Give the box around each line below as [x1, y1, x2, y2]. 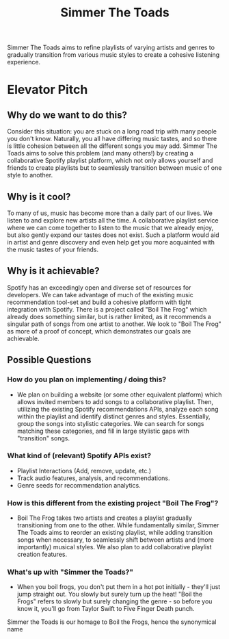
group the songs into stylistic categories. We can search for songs [16, 419, 204, 427]
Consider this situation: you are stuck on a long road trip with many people [7, 127, 217, 136]
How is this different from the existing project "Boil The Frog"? [7, 498, 219, 508]
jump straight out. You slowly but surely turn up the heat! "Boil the [16, 590, 203, 599]
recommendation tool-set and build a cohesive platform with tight [7, 298, 191, 306]
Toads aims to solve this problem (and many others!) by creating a [7, 149, 193, 158]
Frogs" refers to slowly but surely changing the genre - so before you [16, 597, 213, 605]
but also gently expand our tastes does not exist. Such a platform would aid [7, 231, 220, 239]
